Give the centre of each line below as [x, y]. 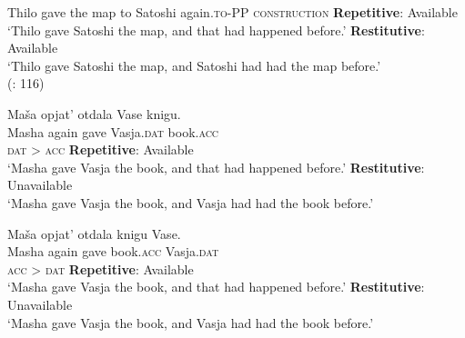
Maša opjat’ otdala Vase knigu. [94, 113]
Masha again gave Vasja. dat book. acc [113, 131]
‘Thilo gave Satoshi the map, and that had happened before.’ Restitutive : [216, 30]
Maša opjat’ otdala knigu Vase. [94, 233]
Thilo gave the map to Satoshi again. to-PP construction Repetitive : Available [232, 12]
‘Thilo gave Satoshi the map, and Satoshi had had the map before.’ [194, 65]
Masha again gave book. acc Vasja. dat [113, 251]
